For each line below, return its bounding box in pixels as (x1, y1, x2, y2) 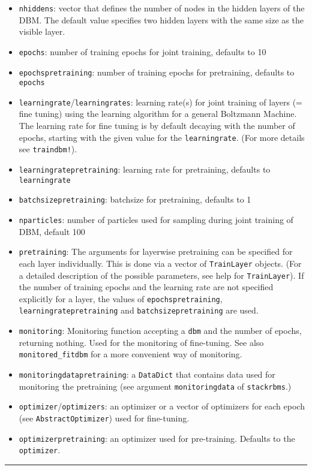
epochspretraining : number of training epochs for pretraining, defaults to (19, 65, 295, 78)
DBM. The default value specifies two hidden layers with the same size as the (19, 13, 304, 26)
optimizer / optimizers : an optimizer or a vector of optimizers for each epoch (19, 400, 305, 412)
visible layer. (19, 25, 65, 38)
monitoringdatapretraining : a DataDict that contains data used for (19, 367, 275, 380)
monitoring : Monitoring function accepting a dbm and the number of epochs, (19, 324, 302, 337)
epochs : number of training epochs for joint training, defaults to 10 (19, 45, 266, 58)
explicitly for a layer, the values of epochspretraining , (19, 292, 223, 305)
